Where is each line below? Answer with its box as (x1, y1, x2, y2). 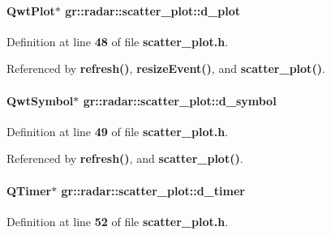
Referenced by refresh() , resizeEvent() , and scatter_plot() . (6, 60, 325, 77)
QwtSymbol (6, 92, 74, 109)
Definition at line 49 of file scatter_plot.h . (6, 122, 229, 139)
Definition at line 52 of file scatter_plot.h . (6, 212, 229, 229)
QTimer (6, 182, 52, 199)
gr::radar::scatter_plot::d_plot (65, 2, 241, 19)
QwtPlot (6, 2, 55, 19)
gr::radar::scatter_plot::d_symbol (83, 92, 277, 109)
